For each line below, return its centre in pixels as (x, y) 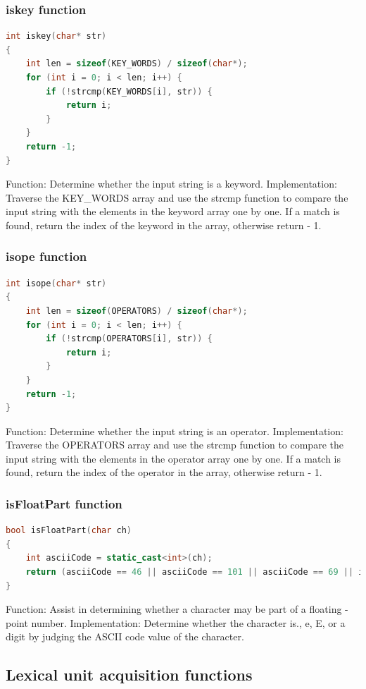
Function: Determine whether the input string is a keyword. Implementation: (171, 184)
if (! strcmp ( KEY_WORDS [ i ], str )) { (129, 91)
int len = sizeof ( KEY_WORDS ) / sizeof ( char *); (137, 64)
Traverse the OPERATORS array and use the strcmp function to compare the (175, 445)
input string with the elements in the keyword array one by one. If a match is (173, 211)
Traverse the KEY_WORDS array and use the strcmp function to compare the (177, 197)
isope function (46, 256)
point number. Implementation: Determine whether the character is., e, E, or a (176, 622)
